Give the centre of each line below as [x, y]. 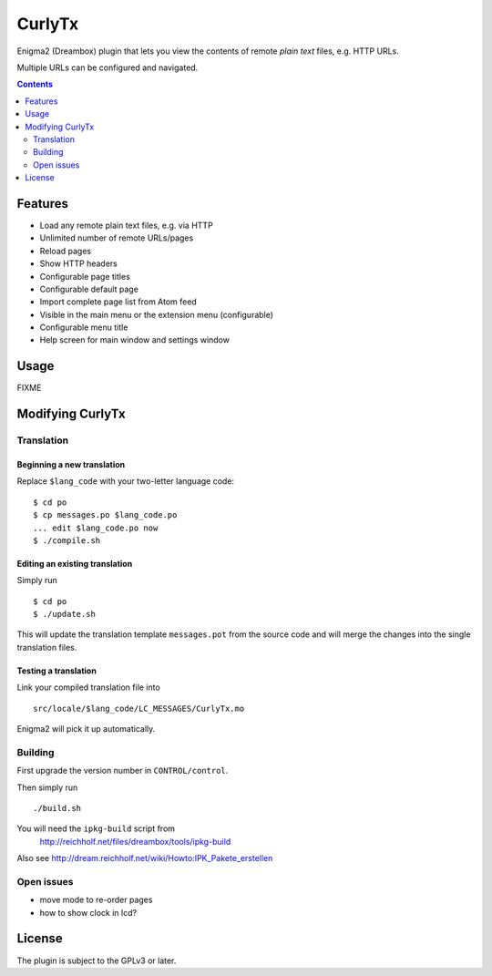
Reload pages [65, 251]
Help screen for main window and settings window [134, 340]
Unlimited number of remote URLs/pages [117, 238]
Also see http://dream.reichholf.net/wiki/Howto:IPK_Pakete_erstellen [145, 858]
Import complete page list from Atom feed [118, 302]
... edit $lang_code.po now [96, 528]
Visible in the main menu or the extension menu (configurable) [156, 314]
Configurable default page [89, 289]
